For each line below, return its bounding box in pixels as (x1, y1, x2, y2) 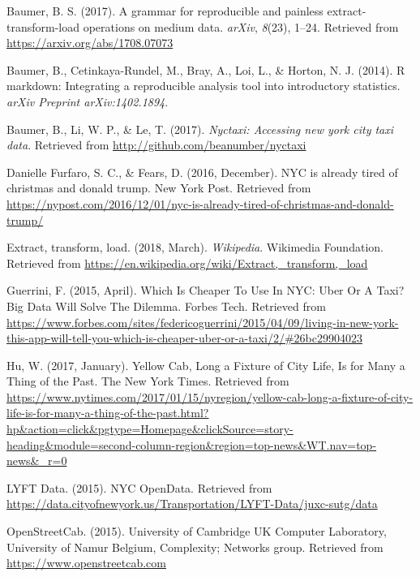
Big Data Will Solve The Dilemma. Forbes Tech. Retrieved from (6, 297, 326, 314)
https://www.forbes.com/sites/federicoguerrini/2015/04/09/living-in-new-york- (6, 313, 399, 330)
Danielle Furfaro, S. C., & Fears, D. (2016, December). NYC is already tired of (6, 163, 398, 180)
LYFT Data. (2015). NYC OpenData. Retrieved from (6, 479, 272, 496)
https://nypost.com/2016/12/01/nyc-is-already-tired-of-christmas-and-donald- (6, 195, 394, 212)
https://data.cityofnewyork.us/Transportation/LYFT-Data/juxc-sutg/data (6, 495, 378, 512)
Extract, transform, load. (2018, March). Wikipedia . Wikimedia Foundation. (6, 239, 384, 256)
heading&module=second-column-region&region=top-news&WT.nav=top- (6, 436, 377, 453)
